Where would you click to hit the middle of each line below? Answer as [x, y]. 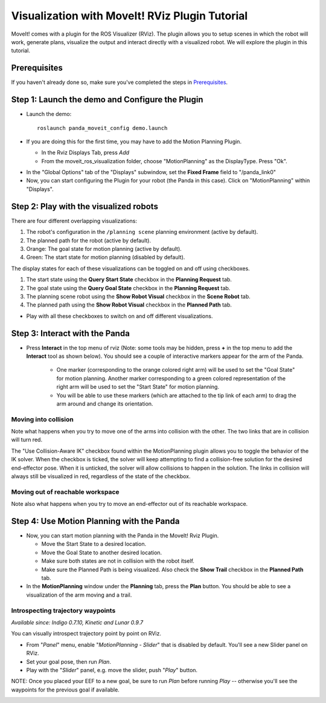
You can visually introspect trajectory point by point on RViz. [86, 633]
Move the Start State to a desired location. [94, 544]
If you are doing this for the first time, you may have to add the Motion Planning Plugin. [134, 141]
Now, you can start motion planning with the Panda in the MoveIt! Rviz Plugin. [123, 536]
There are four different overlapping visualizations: [74, 221]
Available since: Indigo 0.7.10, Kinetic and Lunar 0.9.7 [77, 622]
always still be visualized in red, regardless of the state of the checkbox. [101, 476]
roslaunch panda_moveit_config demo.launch [102, 128]
